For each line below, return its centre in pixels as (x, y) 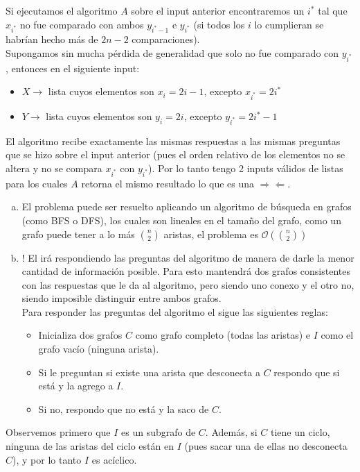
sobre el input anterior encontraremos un (218, 10)
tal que (333, 10)
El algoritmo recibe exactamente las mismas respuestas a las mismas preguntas (173, 141)
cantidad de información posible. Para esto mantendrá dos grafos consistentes (186, 271)
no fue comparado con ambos (82, 24)
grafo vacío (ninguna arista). (99, 349)
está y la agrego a (76, 386)
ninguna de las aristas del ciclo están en (90, 446)
